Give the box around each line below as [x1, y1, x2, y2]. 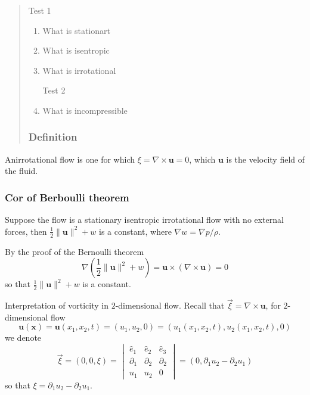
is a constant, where [99, 225, 172, 237]
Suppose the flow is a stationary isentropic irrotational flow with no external [5, 213, 284, 226]
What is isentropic [42, 44, 110, 57]
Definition [28, 129, 77, 144]
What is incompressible [42, 104, 128, 116]
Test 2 [42, 84, 66, 97]
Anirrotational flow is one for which [5, 153, 135, 165]
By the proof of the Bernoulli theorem [5, 245, 144, 257]
